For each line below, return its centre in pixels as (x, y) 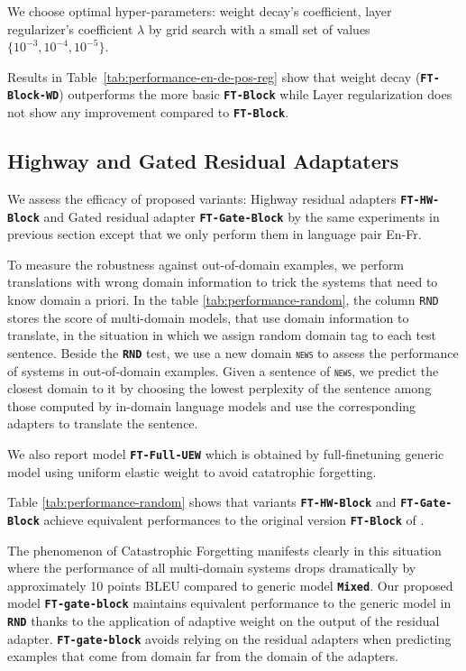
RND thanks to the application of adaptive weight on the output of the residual (224, 621)
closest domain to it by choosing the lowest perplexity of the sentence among (219, 388)
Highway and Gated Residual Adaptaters (203, 161)
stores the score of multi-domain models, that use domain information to (208, 317)
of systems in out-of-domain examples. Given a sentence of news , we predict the (223, 370)
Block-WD (33, 96)
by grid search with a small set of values (259, 28)
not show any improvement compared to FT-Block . (148, 112)
